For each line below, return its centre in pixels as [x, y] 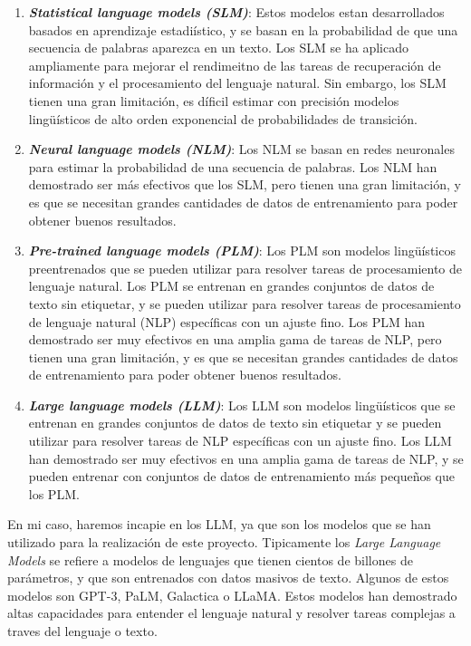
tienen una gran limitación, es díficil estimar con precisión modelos [214, 100]
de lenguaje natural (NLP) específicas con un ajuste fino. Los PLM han [227, 321]
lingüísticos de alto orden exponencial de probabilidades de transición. [223, 118]
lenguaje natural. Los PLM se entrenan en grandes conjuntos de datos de [231, 286]
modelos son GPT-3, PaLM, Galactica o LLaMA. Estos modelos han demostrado [232, 595]
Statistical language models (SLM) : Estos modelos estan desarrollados [236, 12]
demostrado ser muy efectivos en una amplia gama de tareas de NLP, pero [235, 339]
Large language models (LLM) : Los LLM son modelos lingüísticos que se [242, 405]
